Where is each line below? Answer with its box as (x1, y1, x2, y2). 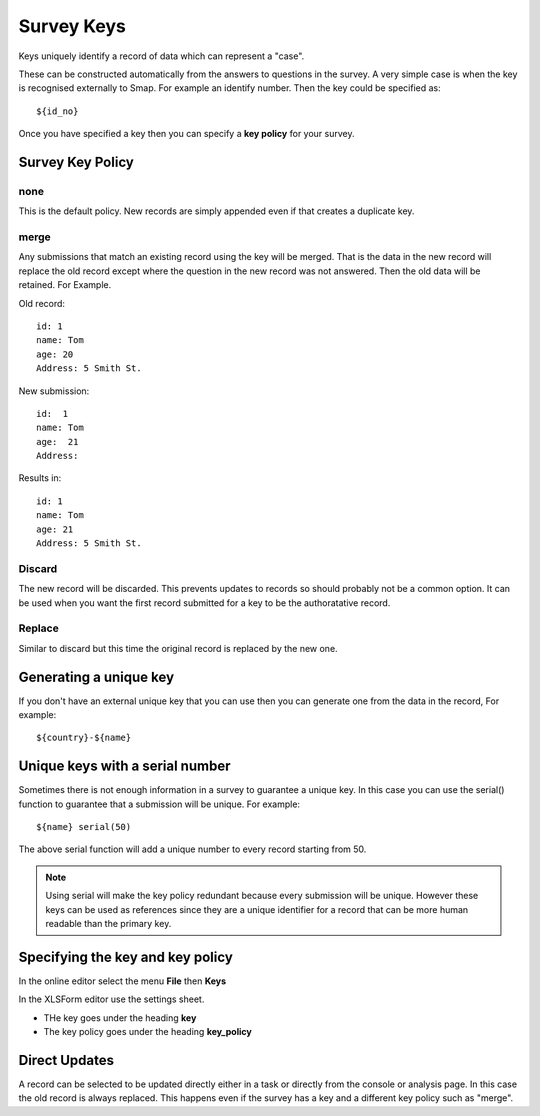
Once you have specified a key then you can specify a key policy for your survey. (18, 128, 355, 140)
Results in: (18, 472, 62, 484)
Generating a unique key (18, 668, 175, 685)
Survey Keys (18, 15, 127, 37)
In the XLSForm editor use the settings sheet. (18, 993, 205, 1005)
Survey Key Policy (18, 153, 134, 170)
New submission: (18, 385, 90, 397)
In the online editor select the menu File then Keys (18, 975, 227, 987)
